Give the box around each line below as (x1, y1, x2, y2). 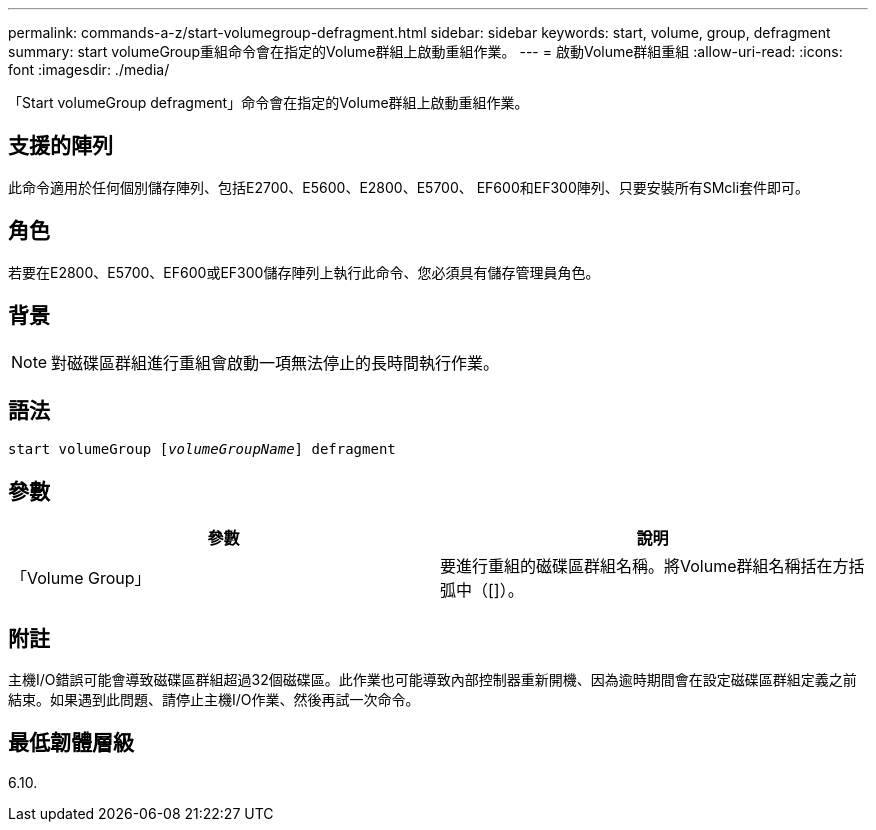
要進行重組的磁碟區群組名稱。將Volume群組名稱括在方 (440, 556, 849, 577)
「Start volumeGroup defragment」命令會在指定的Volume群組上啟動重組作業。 (8, 94, 529, 111)
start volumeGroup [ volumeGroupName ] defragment (8, 441, 396, 458)
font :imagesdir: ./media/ (8, 61, 170, 78)
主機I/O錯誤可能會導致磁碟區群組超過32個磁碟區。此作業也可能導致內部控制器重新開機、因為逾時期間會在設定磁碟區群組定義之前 (8, 671, 857, 689)
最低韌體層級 (8, 730, 134, 756)
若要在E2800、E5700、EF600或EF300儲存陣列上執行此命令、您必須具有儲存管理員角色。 (8, 263, 600, 281)
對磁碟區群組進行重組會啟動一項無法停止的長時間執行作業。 (51, 352, 500, 373)
